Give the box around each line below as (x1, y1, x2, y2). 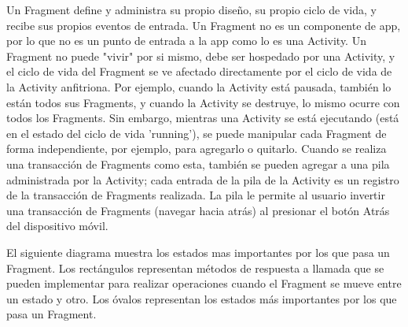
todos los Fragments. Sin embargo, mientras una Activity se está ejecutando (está (6, 110, 399, 126)
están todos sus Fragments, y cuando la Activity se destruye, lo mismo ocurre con (6, 94, 400, 110)
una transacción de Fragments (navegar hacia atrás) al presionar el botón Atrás (6, 202, 390, 218)
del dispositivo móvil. (6, 217, 108, 234)
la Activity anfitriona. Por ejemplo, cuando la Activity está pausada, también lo (6, 78, 391, 95)
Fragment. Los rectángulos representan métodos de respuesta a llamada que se (6, 259, 384, 276)
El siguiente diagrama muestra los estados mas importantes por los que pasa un (6, 243, 390, 260)
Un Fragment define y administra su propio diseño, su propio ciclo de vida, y (6, 2, 377, 17)
